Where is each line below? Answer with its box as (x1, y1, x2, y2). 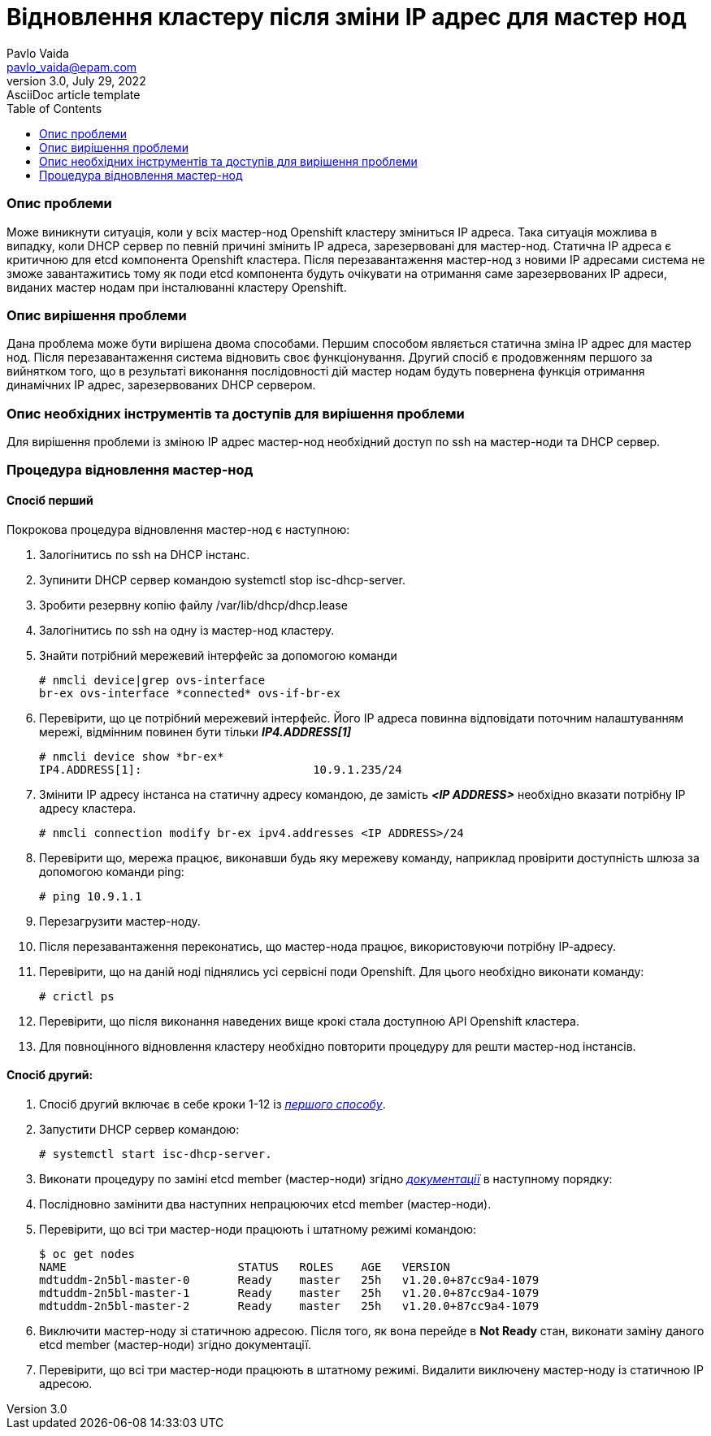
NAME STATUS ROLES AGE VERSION (39, 1260, 450, 1273)
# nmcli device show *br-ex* (39, 749, 224, 763)
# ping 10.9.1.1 (39, 889, 142, 903)
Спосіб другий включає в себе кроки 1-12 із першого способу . (39, 1096, 386, 1111)
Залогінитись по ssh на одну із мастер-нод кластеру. (39, 623, 335, 637)
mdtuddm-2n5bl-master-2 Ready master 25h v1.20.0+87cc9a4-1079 (39, 1299, 540, 1312)
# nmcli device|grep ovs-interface (39, 673, 266, 687)
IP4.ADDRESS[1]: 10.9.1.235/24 (39, 762, 402, 776)
